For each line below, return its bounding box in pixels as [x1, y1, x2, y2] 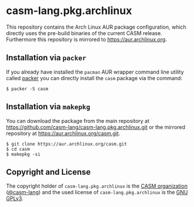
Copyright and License [6, 167, 91, 177]
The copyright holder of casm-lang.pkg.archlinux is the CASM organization [6, 182, 188, 189]
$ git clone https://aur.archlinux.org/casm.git [6, 141, 127, 147]
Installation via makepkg [6, 102, 91, 112]
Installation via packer [6, 53, 87, 63]
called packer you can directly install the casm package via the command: [6, 74, 183, 81]
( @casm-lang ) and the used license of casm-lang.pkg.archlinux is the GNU [6, 189, 188, 196]
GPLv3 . [6, 195, 23, 202]
